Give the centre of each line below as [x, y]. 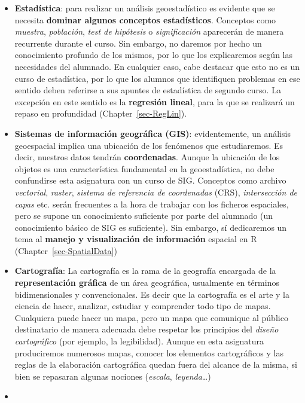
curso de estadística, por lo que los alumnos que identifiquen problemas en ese [157, 78]
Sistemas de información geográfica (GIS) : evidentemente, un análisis [152, 133]
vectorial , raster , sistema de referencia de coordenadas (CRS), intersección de [156, 192]
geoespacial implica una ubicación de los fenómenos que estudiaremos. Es [149, 145]
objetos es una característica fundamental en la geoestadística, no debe [144, 168]
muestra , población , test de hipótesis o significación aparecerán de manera [149, 31]
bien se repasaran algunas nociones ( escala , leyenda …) [113, 376]
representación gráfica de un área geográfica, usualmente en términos [147, 283]
